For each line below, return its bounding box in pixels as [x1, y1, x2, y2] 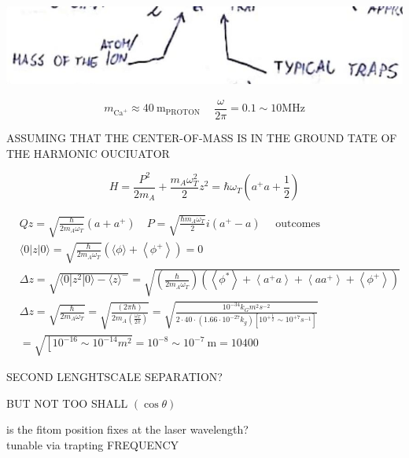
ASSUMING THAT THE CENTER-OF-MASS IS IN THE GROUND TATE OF [6, 130, 397, 146]
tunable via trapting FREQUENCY [6, 437, 179, 453]
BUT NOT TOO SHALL [6, 394, 128, 411]
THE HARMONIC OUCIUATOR [6, 145, 170, 161]
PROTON [165, 108, 201, 116]
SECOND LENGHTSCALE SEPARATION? [6, 368, 223, 385]
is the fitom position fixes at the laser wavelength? [6, 421, 249, 438]
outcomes [275, 218, 321, 229]
